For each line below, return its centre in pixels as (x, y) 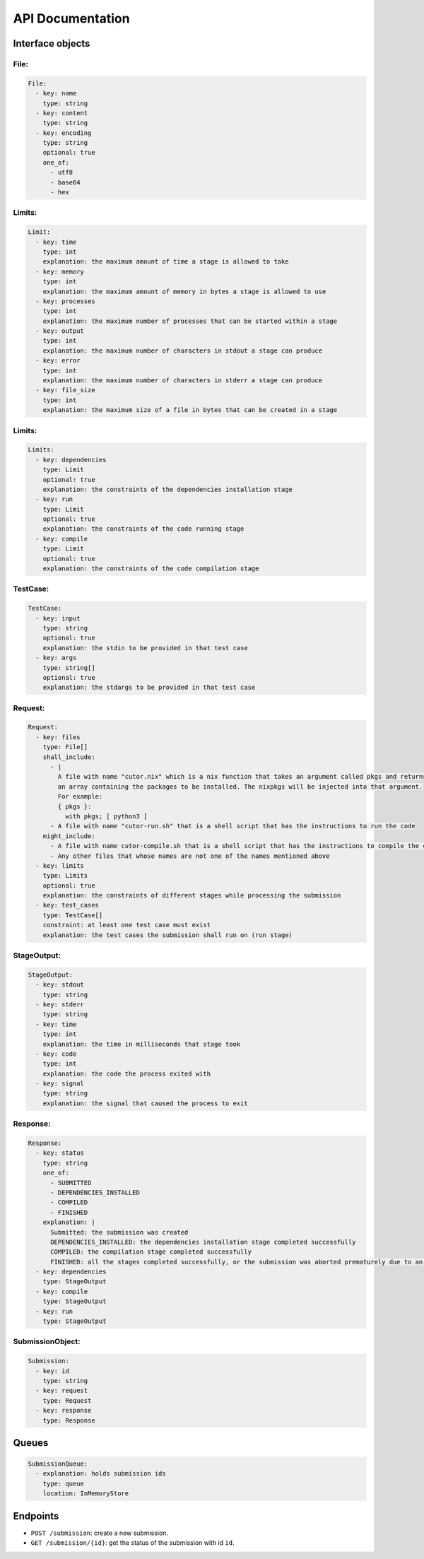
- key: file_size (65, 390)
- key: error (58, 361)
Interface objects (52, 43)
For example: (80, 796)
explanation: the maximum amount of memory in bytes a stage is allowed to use (184, 291)
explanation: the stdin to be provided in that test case (145, 648)
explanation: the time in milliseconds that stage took (142, 1044)
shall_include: (69, 757)
